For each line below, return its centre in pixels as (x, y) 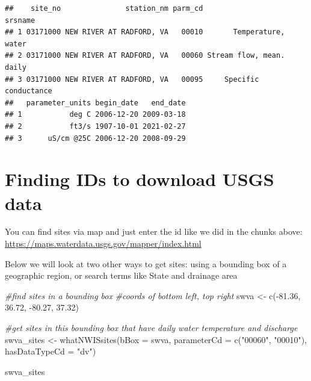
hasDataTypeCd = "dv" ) (51, 351)
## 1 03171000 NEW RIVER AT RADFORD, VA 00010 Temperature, (145, 32)
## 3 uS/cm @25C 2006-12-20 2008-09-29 (95, 138)
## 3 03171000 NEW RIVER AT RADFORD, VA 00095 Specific (132, 79)
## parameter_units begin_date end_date (95, 103)
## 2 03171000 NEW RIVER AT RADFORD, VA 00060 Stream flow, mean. (145, 56)
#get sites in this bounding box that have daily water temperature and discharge (151, 327)
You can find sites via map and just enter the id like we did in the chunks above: (154, 231)
